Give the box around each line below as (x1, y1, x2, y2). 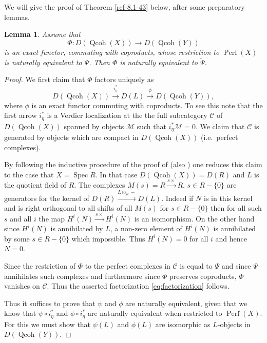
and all (10, 213, 32, 224)
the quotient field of (4, 179, 66, 190)
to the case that (4, 169, 54, 179)
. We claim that (195, 120, 245, 131)
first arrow (4, 110, 37, 120)
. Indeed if (161, 192, 194, 203)
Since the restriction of (4, 260, 75, 271)
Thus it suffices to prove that (4, 297, 96, 308)
